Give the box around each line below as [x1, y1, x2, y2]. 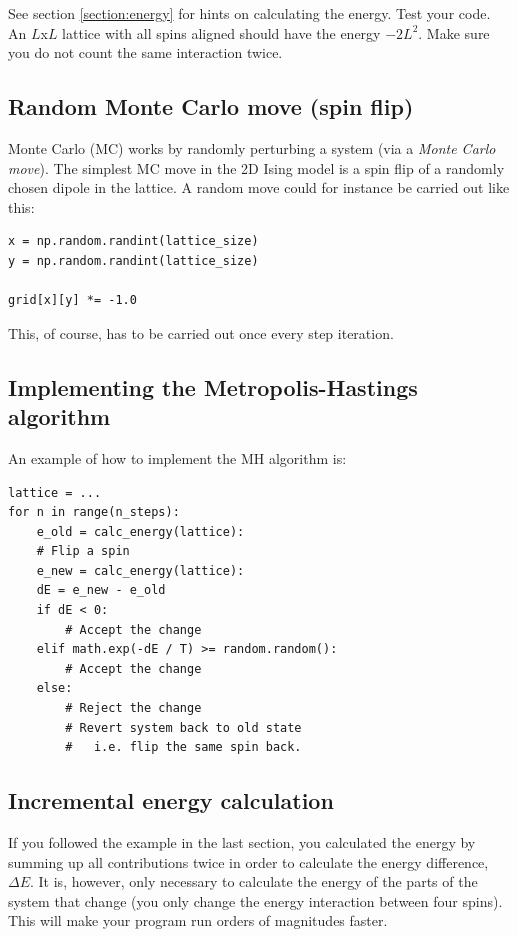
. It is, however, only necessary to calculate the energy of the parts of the [30, 871, 478, 892]
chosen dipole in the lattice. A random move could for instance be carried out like [8, 177, 510, 198]
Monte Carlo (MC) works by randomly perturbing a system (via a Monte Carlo [8, 137, 496, 158]
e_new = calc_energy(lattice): [36, 563, 245, 578]
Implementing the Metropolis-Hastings [8, 371, 418, 402]
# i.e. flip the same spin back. [65, 740, 302, 755]
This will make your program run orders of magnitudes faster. [8, 910, 388, 931]
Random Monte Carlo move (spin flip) [8, 91, 414, 122]
